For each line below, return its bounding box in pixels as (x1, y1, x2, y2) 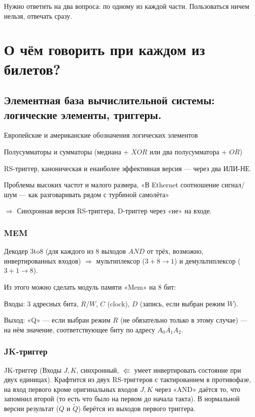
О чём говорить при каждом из (4, 39, 205, 60)
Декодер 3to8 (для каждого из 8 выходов (4, 246, 126, 256)
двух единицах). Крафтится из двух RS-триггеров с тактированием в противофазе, (4, 374, 251, 385)
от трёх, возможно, (146, 246, 203, 256)
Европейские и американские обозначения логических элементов (4, 130, 198, 140)
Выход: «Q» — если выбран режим (4, 315, 111, 325)
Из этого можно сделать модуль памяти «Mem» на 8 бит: (4, 281, 176, 292)
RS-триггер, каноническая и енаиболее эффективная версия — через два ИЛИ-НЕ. (4, 163, 252, 173)
